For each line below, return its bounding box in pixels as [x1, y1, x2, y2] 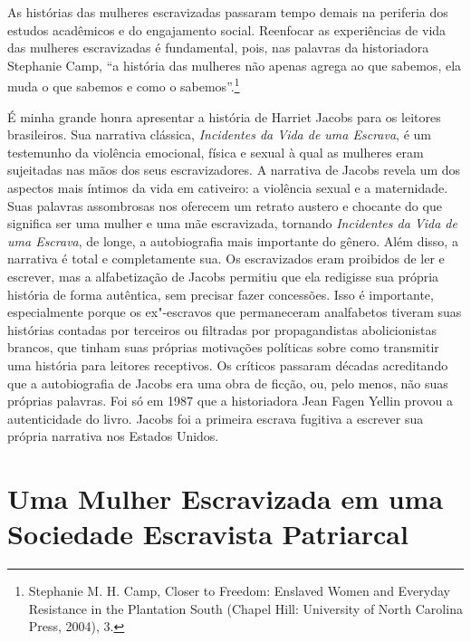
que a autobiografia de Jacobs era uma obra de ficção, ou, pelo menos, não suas [7, 373, 448, 392]
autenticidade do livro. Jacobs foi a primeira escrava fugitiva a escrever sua [7, 408, 424, 427]
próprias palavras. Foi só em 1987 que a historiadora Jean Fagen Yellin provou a [7, 391, 453, 410]
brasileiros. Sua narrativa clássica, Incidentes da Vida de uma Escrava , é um [7, 125, 431, 144]
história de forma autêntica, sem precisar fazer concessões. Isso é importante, [7, 284, 434, 303]
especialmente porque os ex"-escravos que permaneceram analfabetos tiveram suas [7, 302, 462, 321]
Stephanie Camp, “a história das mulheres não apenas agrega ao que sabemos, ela [7, 55, 462, 74]
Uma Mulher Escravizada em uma [7, 480, 444, 517]
